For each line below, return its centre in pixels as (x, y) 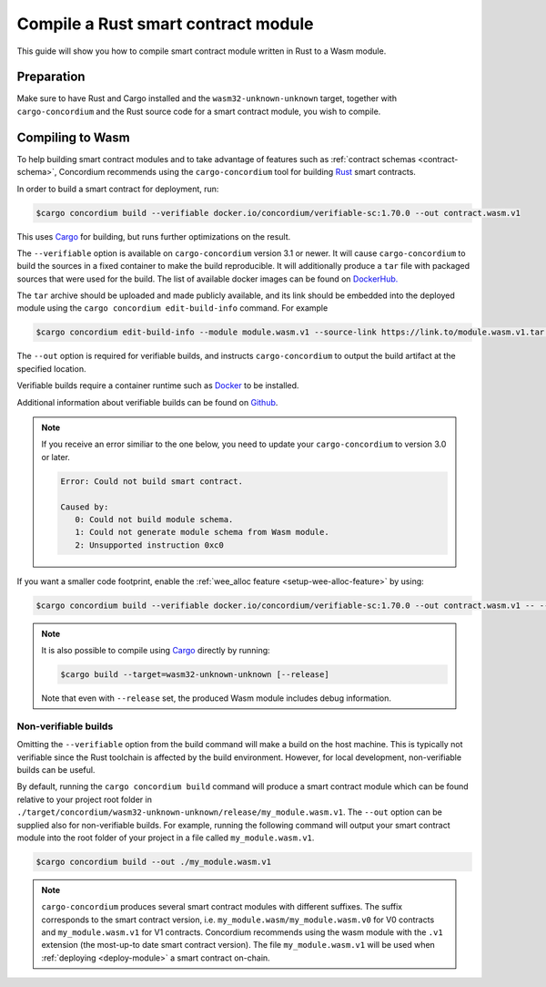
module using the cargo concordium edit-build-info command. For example (172, 308)
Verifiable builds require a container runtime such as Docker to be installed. (158, 386)
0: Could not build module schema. (154, 519)
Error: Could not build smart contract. (152, 481)
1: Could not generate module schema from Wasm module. (202, 532)
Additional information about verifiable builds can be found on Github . (147, 402)
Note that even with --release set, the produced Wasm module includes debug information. (216, 698)
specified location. (51, 368)
